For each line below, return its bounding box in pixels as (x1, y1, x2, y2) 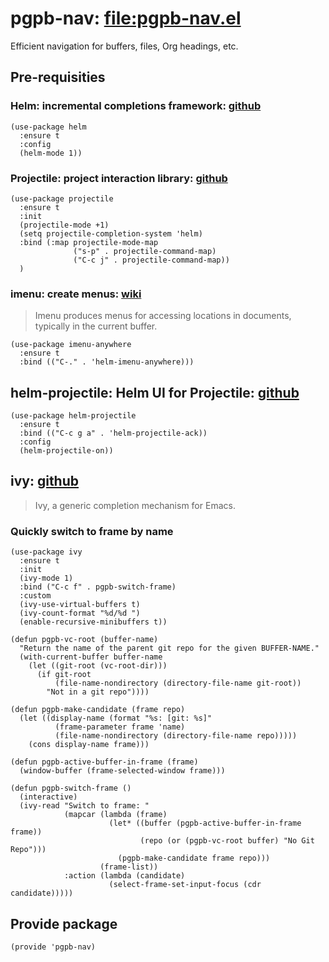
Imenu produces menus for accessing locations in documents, (34, 310, 292, 322)
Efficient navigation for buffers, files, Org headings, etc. (10, 40, 239, 52)
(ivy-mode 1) (19, 573, 74, 584)
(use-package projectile (10, 193, 114, 204)
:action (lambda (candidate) (63, 871, 186, 881)
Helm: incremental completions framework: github (10, 99, 262, 113)
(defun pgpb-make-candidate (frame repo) (10, 705, 186, 715)
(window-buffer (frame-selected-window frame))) (19, 766, 226, 776)
